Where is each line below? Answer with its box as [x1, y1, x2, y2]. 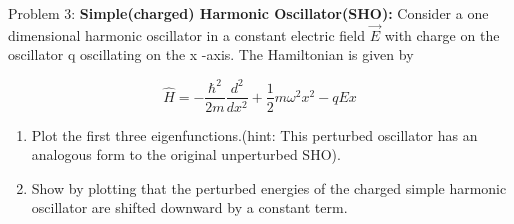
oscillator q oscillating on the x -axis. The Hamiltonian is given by [8, 44, 414, 65]
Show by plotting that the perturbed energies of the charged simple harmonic [31, 177, 507, 198]
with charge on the [384, 24, 500, 45]
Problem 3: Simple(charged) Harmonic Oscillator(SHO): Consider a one [8, 3, 489, 23]
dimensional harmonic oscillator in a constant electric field [8, 24, 365, 45]
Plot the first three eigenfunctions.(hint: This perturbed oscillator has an [31, 124, 478, 145]
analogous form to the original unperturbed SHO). [31, 144, 341, 165]
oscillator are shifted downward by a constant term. [31, 197, 348, 218]
